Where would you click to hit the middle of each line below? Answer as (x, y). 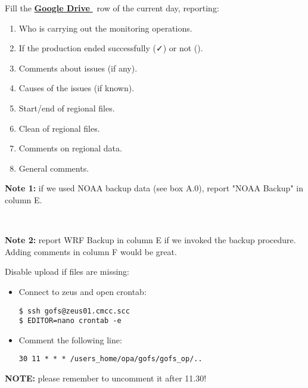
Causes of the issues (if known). (77, 88)
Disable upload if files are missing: (67, 271)
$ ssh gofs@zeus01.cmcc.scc (74, 311)
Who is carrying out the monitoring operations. (105, 28)
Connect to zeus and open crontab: (83, 291)
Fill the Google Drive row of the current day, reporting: (112, 8)
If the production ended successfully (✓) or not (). (111, 48)
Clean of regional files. (59, 128)
